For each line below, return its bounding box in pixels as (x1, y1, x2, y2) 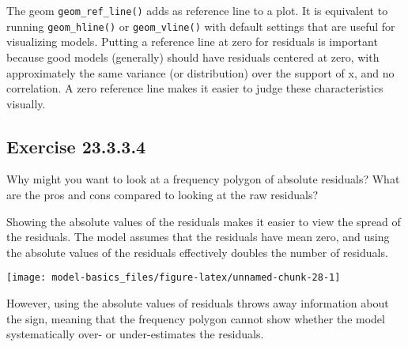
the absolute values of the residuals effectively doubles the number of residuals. (6, 243, 388, 260)
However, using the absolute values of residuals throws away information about (6, 295, 389, 311)
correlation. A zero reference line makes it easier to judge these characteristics (6, 80, 383, 96)
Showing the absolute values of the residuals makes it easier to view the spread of (6, 213, 401, 229)
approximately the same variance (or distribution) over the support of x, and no (6, 64, 395, 81)
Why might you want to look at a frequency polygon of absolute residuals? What (6, 171, 400, 187)
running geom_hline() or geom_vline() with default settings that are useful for (6, 17, 395, 34)
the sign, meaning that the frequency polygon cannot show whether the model (6, 310, 385, 326)
